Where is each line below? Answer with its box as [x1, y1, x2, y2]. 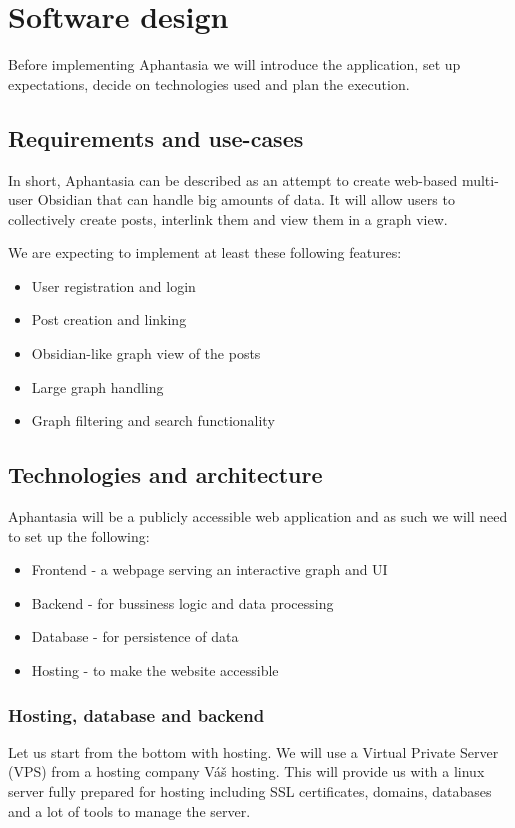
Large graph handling [31, 376, 164, 397]
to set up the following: [8, 525, 150, 546]
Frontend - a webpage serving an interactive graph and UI [31, 559, 388, 580]
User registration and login [31, 275, 196, 296]
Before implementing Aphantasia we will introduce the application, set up [8, 54, 461, 75]
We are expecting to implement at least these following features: [8, 242, 402, 263]
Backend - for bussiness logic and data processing [31, 592, 334, 613]
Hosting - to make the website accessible [31, 660, 279, 681]
